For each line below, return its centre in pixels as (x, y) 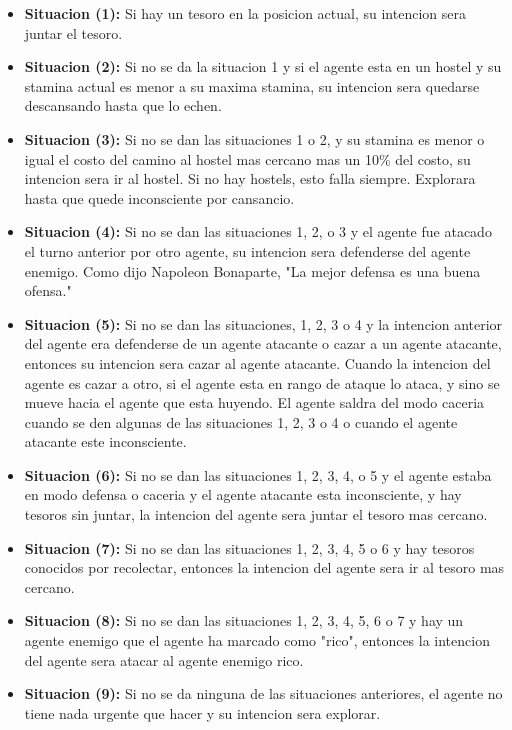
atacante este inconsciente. (105, 441)
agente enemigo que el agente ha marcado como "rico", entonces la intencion (257, 640)
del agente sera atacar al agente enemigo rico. (164, 659)
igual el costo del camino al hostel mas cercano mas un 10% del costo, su (247, 158)
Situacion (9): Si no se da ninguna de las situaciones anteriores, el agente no (263, 693)
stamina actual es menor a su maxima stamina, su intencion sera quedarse (252, 85)
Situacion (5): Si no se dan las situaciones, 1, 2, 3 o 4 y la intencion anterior (263, 323)
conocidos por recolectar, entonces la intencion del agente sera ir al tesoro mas (264, 567)
